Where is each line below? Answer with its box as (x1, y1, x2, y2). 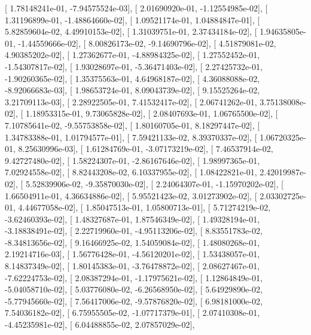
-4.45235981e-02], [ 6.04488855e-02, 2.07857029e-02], (5, 318, 195, 331)
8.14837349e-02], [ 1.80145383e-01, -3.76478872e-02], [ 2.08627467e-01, (5, 260, 260, 272)
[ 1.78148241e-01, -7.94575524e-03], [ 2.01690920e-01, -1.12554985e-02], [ (5, 2, 268, 14)
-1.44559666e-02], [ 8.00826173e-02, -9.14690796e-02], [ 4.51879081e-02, (18, 36, 276, 49)
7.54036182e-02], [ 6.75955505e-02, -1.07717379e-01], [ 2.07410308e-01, (5, 306, 260, 319)
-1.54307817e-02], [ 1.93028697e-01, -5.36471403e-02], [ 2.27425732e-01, (5, 60, 263, 72)
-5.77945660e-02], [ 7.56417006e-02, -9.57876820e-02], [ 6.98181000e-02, (5, 294, 263, 307)
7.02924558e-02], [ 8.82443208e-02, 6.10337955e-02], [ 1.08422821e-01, (5, 166, 257, 178)
